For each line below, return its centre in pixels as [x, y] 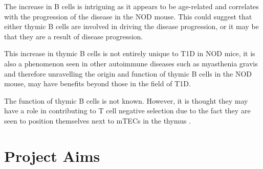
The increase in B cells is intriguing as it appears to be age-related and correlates [131, 6]
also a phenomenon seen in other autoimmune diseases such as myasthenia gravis [131, 63]
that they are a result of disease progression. [74, 36]
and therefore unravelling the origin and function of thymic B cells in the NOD [128, 73]
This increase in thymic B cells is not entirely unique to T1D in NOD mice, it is [130, 53]
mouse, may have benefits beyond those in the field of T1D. [97, 83]
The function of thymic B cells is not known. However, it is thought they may [126, 100]
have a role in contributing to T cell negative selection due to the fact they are [127, 111]
